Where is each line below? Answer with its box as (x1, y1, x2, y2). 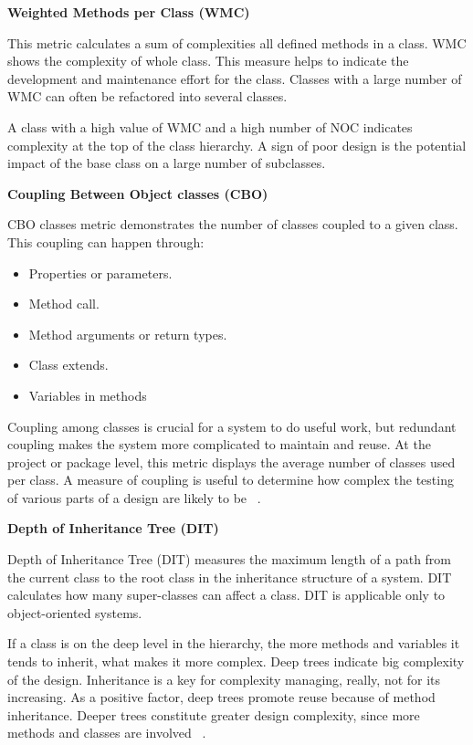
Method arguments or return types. (28, 324, 227, 343)
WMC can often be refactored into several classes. (7, 87, 288, 106)
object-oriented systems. (7, 603, 142, 622)
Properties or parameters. (28, 263, 173, 282)
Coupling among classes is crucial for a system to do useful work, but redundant (7, 416, 457, 435)
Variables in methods (28, 385, 147, 404)
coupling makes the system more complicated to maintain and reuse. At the (7, 435, 431, 454)
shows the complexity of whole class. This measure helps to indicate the (7, 51, 409, 70)
